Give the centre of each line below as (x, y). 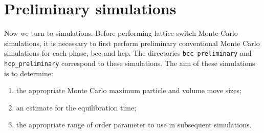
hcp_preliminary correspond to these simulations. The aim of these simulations (130, 63)
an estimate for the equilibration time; (76, 107)
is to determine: (29, 73)
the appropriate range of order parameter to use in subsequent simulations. (134, 125)
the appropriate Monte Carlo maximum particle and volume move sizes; (129, 90)
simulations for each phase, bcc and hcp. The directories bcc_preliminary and (128, 53)
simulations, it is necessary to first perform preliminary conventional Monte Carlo (132, 43)
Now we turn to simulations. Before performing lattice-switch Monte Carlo (121, 33)
